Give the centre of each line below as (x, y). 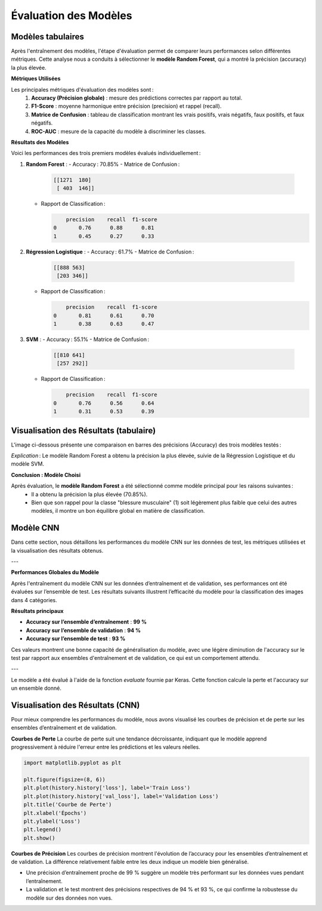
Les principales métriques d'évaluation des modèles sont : (82, 89)
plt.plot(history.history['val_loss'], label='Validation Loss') (121, 796)
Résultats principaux (37, 611)
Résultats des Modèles (40, 142)
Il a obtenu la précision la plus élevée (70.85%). (89, 494)
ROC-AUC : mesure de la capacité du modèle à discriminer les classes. (119, 131)
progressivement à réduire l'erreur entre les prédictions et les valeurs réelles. (106, 747)
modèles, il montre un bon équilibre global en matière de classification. (118, 511)
